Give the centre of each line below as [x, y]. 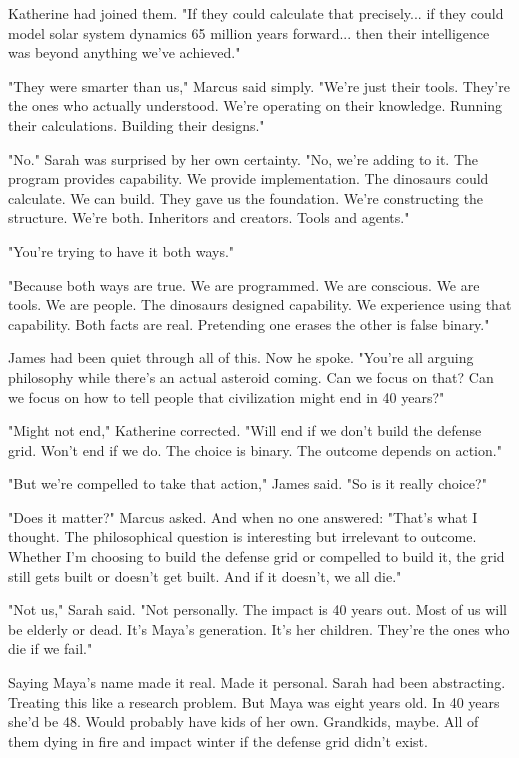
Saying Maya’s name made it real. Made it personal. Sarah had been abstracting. [257, 682]
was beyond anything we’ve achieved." [124, 52]
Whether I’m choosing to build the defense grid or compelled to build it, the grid [256, 556]
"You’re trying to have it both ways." [121, 250]
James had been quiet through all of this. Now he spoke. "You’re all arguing [241, 357]
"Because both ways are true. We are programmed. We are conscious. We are [244, 284]
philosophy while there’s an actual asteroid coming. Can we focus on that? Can [251, 376]
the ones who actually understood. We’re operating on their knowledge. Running [255, 105]
